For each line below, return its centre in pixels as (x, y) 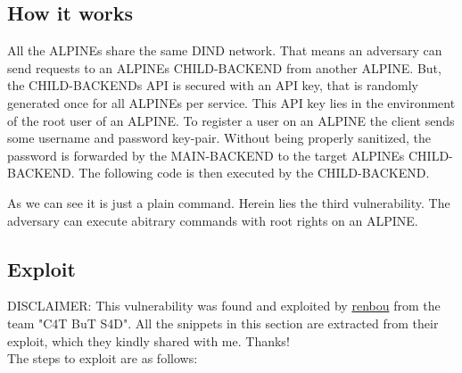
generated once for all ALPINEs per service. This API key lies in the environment (231, 102)
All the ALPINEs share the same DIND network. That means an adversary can (225, 50)
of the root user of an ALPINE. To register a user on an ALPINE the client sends (231, 120)
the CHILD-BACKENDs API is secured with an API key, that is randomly (213, 85)
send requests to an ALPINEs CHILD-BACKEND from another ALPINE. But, (224, 67)
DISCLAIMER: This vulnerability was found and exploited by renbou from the (224, 306)
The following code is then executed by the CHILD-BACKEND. (254, 173)
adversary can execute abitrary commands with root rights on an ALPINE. (213, 220)
